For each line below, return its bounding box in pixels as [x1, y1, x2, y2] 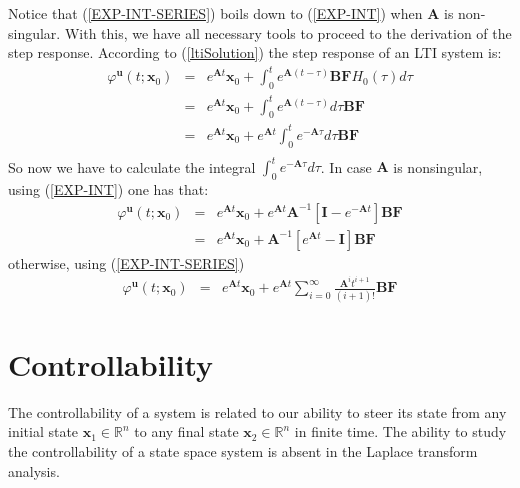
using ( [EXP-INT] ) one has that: [8, 179, 209, 200]
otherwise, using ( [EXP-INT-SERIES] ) [8, 252, 245, 273]
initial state [8, 421, 79, 442]
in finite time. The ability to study [294, 421, 507, 442]
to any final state [134, 421, 239, 442]
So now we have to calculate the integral [8, 156, 256, 177]
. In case [320, 156, 372, 177]
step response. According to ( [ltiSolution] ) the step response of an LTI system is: [8, 42, 502, 63]
